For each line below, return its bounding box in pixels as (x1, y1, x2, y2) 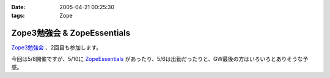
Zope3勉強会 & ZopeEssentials (11, 28, 131, 38)
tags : (11, 12, 25, 19)
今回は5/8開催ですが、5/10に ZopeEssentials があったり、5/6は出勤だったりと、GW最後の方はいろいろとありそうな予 (11, 55, 309, 62)
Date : (11, 4, 26, 10)
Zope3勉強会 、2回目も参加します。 (11, 44, 102, 51)
